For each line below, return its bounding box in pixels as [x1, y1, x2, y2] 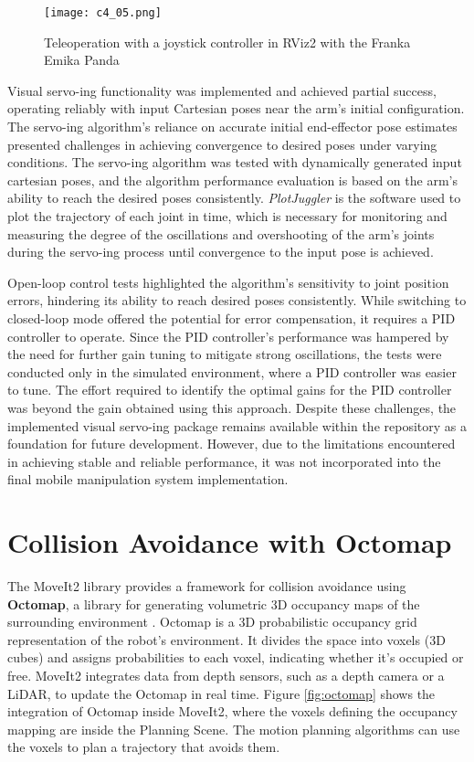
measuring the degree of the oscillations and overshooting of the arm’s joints [7, 224, 435, 243]
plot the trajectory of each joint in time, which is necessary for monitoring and [7, 206, 448, 225]
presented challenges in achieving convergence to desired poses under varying [7, 134, 437, 153]
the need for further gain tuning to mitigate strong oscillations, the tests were [7, 344, 442, 364]
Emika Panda [44, 50, 120, 69]
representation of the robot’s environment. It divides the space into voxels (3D [7, 630, 446, 649]
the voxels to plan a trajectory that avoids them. [7, 737, 280, 757]
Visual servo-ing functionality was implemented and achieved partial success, [7, 80, 437, 100]
